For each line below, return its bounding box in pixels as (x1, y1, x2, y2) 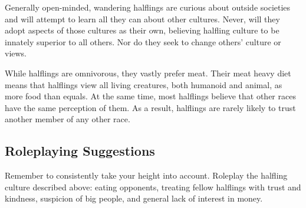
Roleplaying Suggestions (5, 142, 155, 160)
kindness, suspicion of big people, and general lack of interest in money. (5, 192, 263, 204)
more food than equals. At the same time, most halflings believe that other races (5, 90, 296, 102)
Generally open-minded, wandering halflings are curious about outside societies (5, 1, 291, 13)
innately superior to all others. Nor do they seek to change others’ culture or (5, 35, 281, 48)
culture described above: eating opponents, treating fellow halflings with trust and (5, 180, 301, 193)
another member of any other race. (5, 113, 130, 125)
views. (5, 47, 27, 59)
